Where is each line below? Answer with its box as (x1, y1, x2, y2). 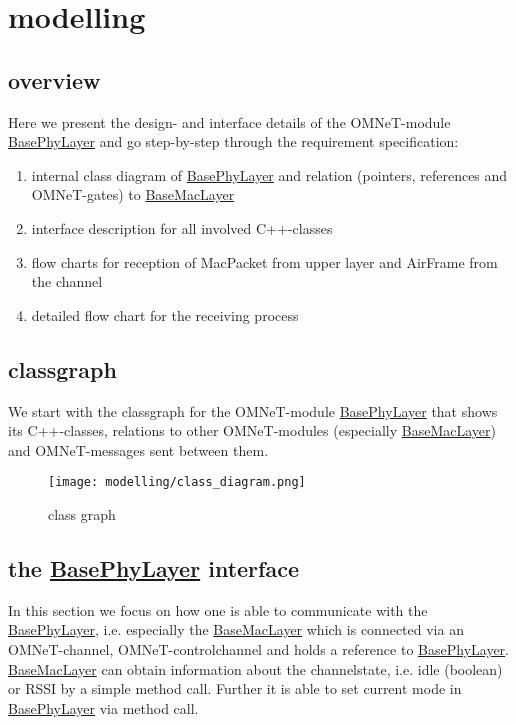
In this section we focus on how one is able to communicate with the (8, 599, 428, 620)
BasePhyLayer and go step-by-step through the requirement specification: (8, 131, 459, 152)
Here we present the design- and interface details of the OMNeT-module (8, 111, 451, 132)
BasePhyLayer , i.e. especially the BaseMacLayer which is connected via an (8, 619, 464, 640)
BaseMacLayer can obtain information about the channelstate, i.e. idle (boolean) (8, 658, 503, 679)
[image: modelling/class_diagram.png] (48, 475, 306, 490)
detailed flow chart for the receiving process (31, 304, 299, 325)
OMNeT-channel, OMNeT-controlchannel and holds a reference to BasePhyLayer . (8, 638, 510, 659)
